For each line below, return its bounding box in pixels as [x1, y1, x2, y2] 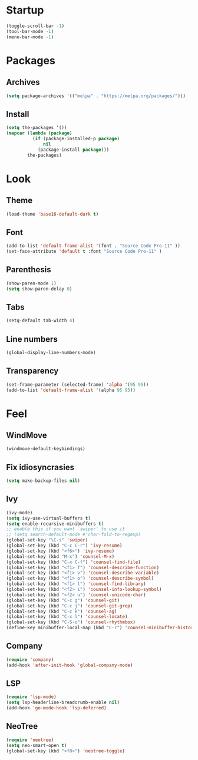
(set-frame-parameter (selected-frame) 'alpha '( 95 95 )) [6, 381, 149, 388]
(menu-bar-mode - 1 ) [6, 34, 54, 40]
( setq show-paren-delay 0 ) [6, 286, 72, 292]
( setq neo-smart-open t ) [6, 742, 67, 748]
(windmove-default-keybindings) [6, 446, 85, 452]
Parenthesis [6, 265, 51, 275]
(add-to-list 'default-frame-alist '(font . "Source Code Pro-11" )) [6, 243, 181, 249]
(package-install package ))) [37, 147, 110, 153]
